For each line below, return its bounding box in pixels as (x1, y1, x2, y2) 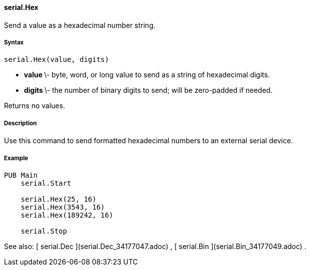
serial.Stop (20, 227, 67, 235)
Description (4, 119, 37, 127)
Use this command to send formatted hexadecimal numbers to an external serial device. (4, 136, 293, 145)
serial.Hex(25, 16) (20, 195, 97, 203)
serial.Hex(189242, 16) (20, 211, 114, 219)
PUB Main (4, 171, 38, 179)
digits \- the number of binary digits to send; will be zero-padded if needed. (24, 86, 273, 95)
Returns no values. (4, 101, 65, 110)
